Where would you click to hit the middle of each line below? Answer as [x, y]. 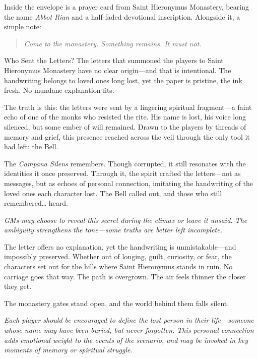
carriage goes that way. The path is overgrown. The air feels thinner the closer [125, 276]
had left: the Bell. [31, 146]
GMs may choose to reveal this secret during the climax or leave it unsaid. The [126, 220]
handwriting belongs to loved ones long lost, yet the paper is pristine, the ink [123, 80]
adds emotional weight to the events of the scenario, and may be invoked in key [126, 340]
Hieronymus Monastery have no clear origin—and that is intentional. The [118, 70]
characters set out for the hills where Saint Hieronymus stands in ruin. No [118, 266]
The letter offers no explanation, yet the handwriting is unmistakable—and [120, 246]
